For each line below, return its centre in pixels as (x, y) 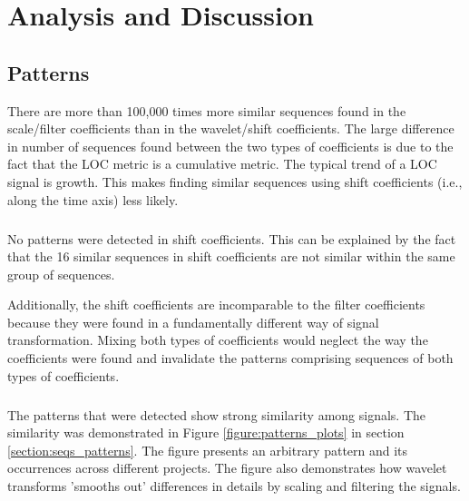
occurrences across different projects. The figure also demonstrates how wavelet (227, 468)
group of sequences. (61, 274)
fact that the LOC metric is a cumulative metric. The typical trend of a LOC (222, 164)
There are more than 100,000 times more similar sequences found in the (207, 110)
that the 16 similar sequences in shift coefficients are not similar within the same (231, 256)
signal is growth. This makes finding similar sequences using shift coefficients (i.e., (235, 181)
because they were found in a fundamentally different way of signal (193, 322)
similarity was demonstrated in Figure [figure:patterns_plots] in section (206, 432)
